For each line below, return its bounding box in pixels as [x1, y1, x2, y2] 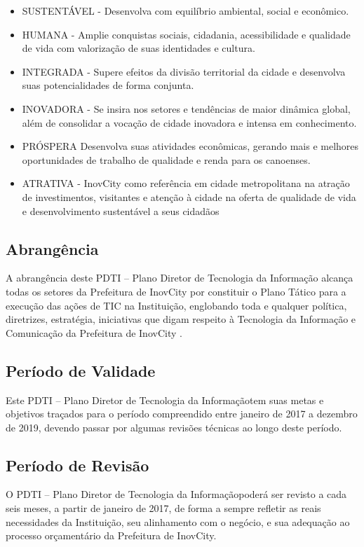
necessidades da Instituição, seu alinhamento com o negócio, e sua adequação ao [6, 514, 350, 529]
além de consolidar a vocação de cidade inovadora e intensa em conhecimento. [22, 115, 357, 130]
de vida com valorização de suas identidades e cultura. [22, 41, 255, 55]
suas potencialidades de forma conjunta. [22, 78, 194, 92]
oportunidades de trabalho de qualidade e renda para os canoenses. [22, 152, 311, 167]
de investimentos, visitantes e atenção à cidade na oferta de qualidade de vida [22, 189, 356, 204]
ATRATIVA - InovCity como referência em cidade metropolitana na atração [22, 176, 350, 191]
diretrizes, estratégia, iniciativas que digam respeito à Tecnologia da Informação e [6, 312, 356, 326]
